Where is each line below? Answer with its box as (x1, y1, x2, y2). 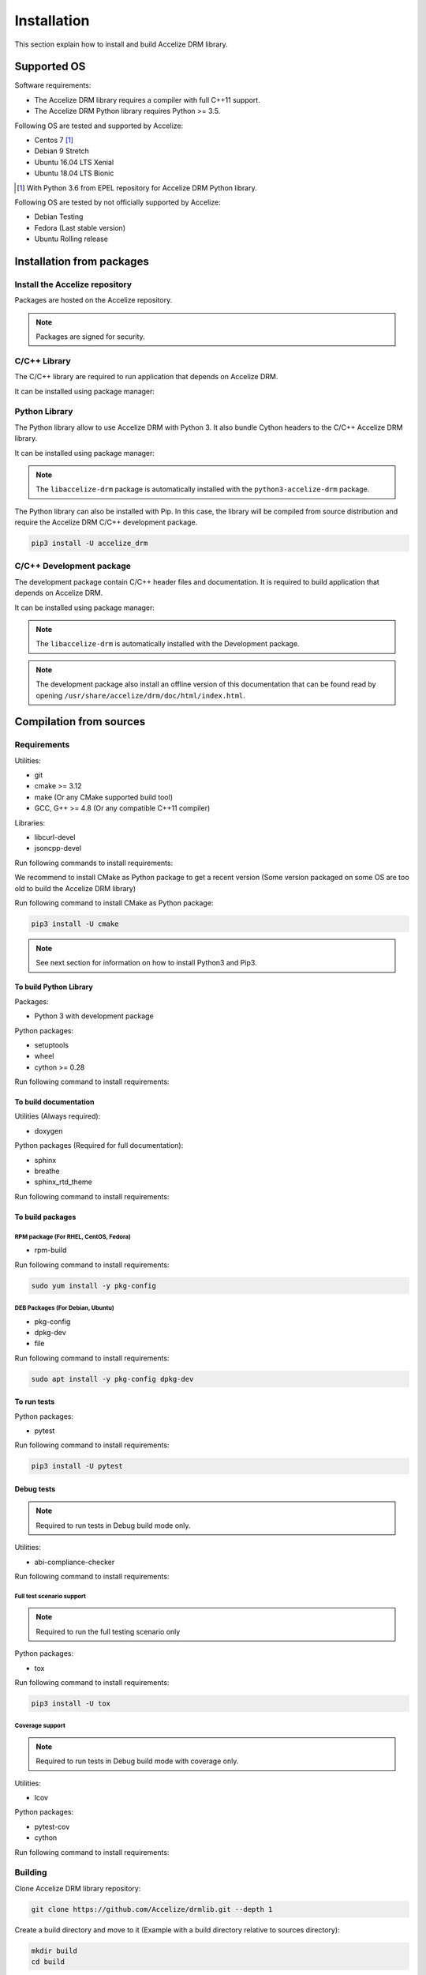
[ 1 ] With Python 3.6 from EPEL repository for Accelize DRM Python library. (17, 182, 258, 193)
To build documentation (14, 1097, 95, 1107)
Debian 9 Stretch (34, 146, 90, 156)
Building (14, 1867, 47, 1878)
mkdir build (31, 1946, 78, 1955)
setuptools (34, 1040, 69, 1050)
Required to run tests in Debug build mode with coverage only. (35, 1756, 239, 1766)
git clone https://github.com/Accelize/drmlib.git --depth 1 (31, 1905, 273, 1913)
